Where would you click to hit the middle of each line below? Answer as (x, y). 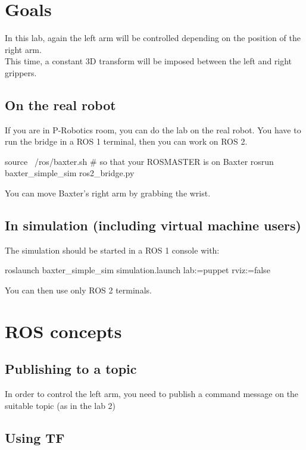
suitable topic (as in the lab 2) (60, 405)
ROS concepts (63, 331)
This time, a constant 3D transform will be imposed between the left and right (149, 61)
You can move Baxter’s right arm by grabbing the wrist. (108, 193)
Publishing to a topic (71, 369)
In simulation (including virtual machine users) (153, 225)
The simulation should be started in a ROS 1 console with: (112, 250)
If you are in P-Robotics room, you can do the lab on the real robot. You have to (153, 129)
